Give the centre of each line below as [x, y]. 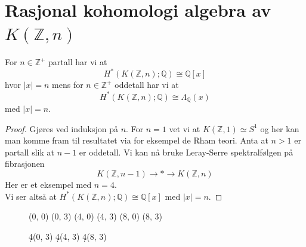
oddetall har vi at [147, 85]
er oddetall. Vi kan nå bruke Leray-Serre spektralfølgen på [186, 152]
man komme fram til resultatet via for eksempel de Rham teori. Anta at [137, 140]
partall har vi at [78, 62]
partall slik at [30, 152]
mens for [68, 85]
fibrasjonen [25, 164]
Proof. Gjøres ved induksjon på [62, 128]
